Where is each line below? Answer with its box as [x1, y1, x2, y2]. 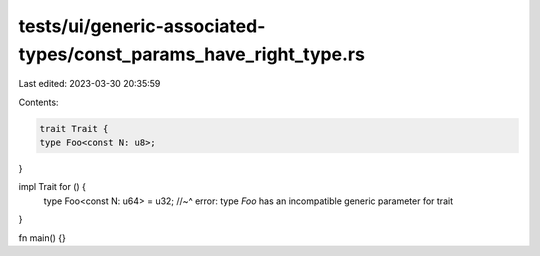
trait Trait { [39, 123, 109, 134]
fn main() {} [18, 231, 67, 244]
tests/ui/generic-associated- [18, 15, 266, 37]
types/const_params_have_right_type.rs [18, 43, 365, 65]
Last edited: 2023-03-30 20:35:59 [18, 78, 161, 90]
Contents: [18, 96, 59, 108]
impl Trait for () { [18, 181, 87, 193]
